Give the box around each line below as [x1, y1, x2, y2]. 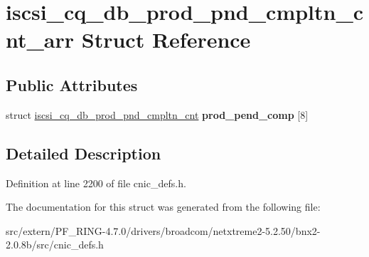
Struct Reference [81, 25, 251, 54]
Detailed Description [6, 142, 161, 164]
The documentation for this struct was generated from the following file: [6, 199, 321, 214]
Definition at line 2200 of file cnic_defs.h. [6, 175, 186, 190]
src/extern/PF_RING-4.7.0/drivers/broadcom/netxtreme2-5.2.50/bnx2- [6, 223, 321, 238]
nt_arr [6, 25, 75, 54]
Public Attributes [6, 73, 138, 95]
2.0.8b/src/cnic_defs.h [6, 237, 104, 252]
